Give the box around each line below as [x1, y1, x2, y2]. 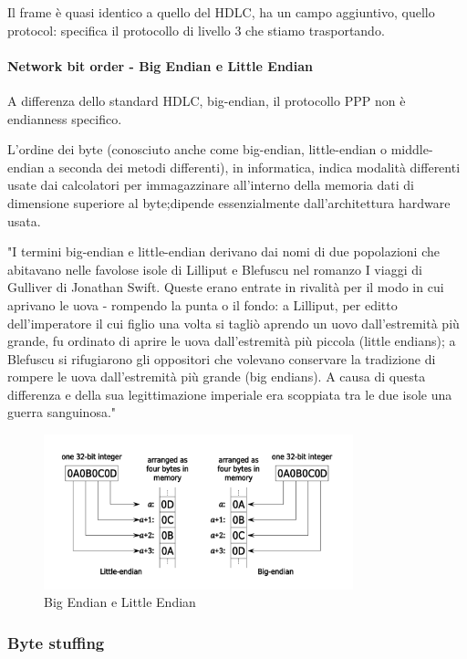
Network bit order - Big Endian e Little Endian [7, 56, 314, 75]
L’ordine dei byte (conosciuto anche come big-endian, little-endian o [7, 140, 388, 159]
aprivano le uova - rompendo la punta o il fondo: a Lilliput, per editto [7, 295, 398, 314]
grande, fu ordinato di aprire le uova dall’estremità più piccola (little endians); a [7, 331, 456, 350]
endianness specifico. [7, 109, 122, 128]
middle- [390, 140, 433, 159]
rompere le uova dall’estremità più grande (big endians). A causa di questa [7, 367, 426, 386]
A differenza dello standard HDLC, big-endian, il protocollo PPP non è [7, 90, 406, 110]
